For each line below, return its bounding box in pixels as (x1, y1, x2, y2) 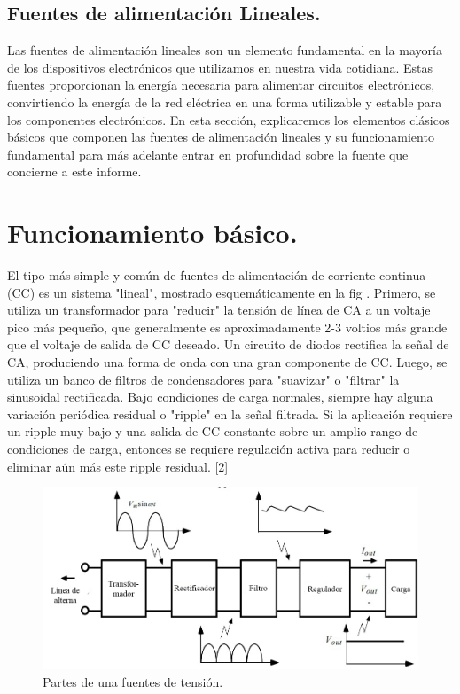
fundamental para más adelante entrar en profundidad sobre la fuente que (7, 144, 409, 163)
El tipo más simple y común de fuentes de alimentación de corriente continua (7, 266, 426, 285)
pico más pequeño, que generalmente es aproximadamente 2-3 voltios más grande (7, 317, 448, 336)
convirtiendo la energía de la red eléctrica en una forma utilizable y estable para (7, 92, 442, 111)
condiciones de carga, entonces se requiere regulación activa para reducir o (7, 440, 410, 458)
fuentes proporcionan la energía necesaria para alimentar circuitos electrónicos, (7, 75, 435, 94)
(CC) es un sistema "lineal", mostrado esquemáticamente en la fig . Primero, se (7, 283, 436, 301)
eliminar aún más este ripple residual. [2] (7, 456, 229, 475)
